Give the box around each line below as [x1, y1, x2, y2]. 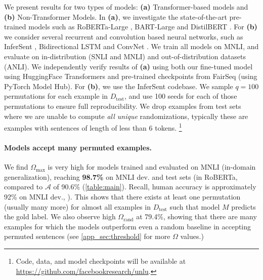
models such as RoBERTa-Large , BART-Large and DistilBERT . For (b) [28, 21, 257, 32]
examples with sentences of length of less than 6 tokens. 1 [4, 121, 182, 133]
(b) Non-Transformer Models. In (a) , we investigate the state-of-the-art [4, 11, 227, 22]
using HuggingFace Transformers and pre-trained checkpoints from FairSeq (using [4, 71, 257, 82]
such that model [169, 201, 220, 212]
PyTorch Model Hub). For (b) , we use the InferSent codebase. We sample [4, 81, 233, 91]
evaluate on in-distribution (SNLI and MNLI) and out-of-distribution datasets [4, 51, 246, 61]
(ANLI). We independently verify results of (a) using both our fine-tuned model [4, 61, 253, 71]
